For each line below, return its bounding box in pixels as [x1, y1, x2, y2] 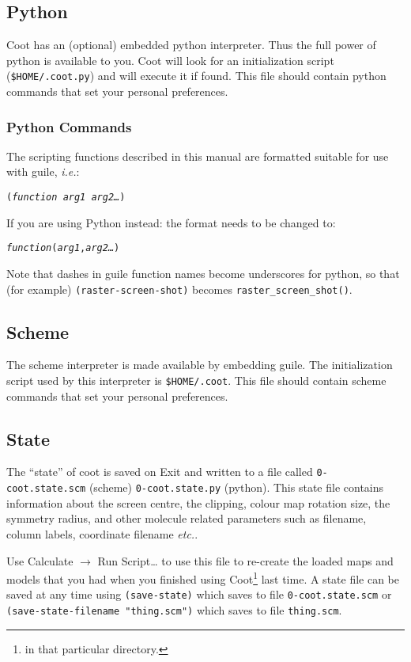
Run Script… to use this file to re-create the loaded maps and [97, 552, 394, 569]
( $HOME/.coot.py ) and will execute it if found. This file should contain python [6, 67, 386, 84]
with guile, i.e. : [6, 163, 80, 180]
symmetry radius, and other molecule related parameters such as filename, [6, 510, 367, 527]
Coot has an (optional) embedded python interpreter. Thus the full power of [6, 36, 376, 53]
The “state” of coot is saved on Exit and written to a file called [6, 463, 313, 480]
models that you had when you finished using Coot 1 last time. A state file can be [6, 569, 400, 587]
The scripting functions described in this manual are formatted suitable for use [6, 147, 389, 164]
